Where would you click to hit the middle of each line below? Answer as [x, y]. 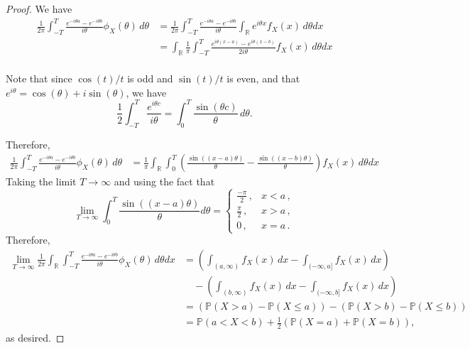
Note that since [39, 78]
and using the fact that [164, 181]
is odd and [150, 78]
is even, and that [263, 78]
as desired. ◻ [35, 338]
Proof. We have [39, 9]
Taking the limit [41, 181]
